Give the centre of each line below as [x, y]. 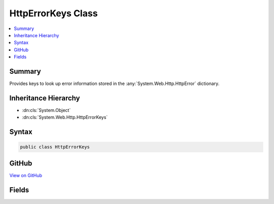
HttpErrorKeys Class [54, 13]
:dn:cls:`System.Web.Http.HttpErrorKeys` [65, 118]
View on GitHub [26, 175]
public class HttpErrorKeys [55, 147]
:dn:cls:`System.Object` [46, 110]
